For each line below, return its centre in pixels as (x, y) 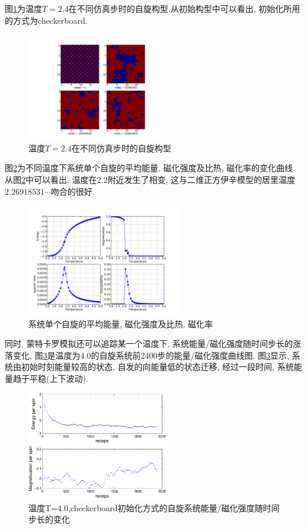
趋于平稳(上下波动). (50, 378)
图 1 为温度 (23, 8)
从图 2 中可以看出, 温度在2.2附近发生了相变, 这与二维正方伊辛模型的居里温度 (150, 180)
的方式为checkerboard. (46, 20)
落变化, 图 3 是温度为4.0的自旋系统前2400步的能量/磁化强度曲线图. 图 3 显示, (147, 355)
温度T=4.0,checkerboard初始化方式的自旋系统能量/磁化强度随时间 (154, 507)
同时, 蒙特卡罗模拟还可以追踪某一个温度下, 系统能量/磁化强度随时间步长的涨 (153, 343)
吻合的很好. (73, 191)
